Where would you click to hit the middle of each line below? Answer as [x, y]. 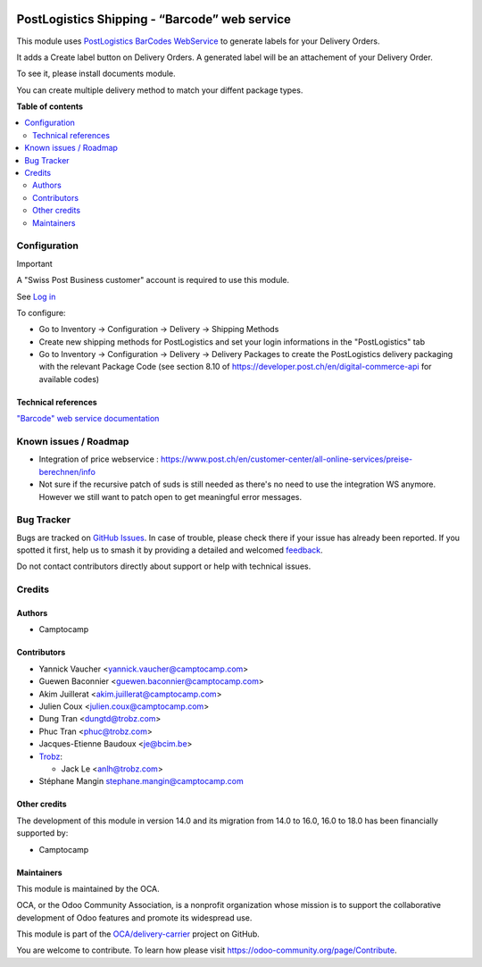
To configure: [41, 313]
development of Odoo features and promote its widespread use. [134, 917]
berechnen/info [67, 471]
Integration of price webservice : [99, 459]
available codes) [69, 379]
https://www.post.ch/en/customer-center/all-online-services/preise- [287, 459]
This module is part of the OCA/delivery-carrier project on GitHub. [138, 934]
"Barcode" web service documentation [88, 419]
